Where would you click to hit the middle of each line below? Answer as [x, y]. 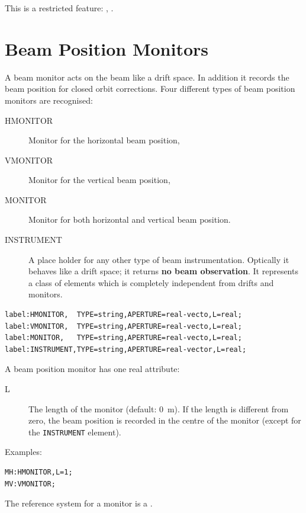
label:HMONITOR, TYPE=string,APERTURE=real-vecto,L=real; [123, 315]
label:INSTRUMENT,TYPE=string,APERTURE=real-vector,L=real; [126, 349]
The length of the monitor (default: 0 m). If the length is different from [159, 408]
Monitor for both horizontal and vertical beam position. [130, 219]
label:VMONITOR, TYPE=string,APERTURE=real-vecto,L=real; [123, 326]
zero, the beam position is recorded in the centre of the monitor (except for [165, 420]
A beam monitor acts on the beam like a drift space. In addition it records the [147, 77]
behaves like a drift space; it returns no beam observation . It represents [163, 271]
